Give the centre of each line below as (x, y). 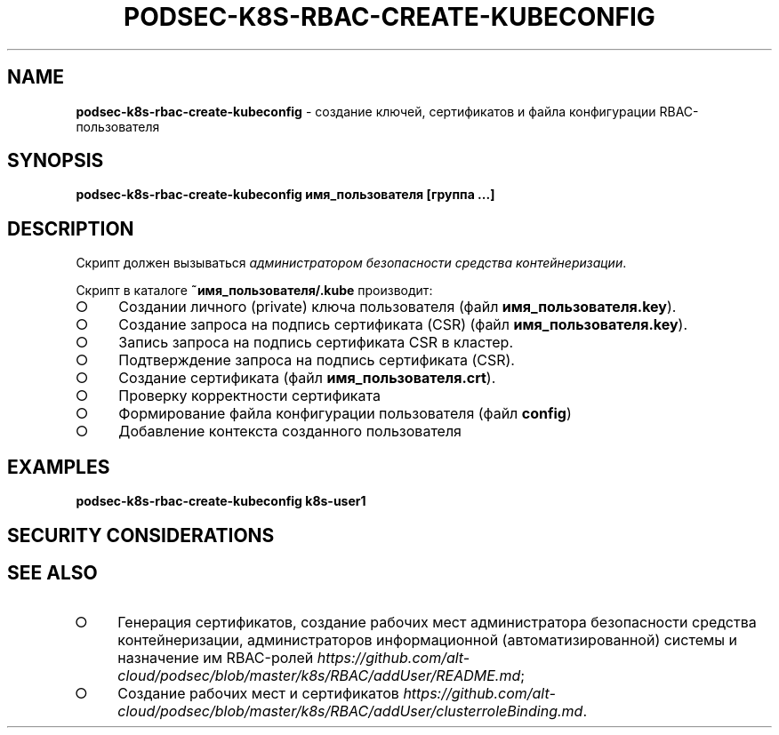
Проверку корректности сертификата (249, 396)
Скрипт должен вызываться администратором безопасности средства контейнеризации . (351, 263)
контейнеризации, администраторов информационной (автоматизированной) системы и (428, 640)
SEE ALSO (52, 572)
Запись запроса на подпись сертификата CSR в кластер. (316, 343)
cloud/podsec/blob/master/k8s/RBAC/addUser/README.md (319, 676)
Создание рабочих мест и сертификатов (258, 694)
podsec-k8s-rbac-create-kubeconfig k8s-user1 (221, 501)
